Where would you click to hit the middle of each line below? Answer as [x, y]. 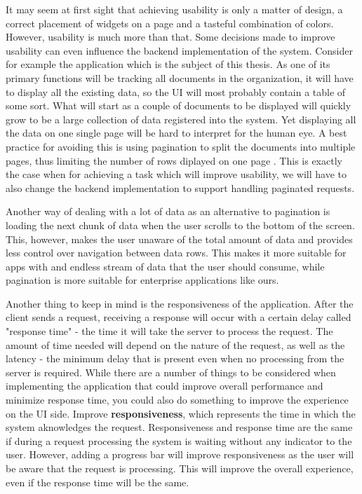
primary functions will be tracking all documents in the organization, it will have [180, 77]
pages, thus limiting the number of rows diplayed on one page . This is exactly [174, 160]
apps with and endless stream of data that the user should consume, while [165, 266]
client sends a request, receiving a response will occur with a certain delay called [179, 317]
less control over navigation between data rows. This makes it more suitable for [176, 253]
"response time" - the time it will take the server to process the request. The [169, 331]
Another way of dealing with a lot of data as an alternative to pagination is [168, 211]
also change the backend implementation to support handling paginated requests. [180, 187]
